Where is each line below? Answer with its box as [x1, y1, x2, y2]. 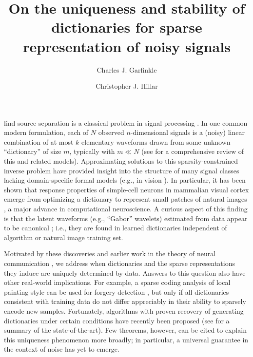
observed [98, 127, 124, 137]
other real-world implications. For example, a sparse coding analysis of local [4, 277, 231, 287]
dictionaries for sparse [51, 17, 202, 37]
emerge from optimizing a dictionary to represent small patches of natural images [4, 194, 247, 204]
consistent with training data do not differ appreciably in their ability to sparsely [4, 296, 246, 306]
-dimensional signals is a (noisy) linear [130, 127, 245, 137]
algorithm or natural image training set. [4, 232, 123, 242]
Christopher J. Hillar [96, 81, 158, 91]
